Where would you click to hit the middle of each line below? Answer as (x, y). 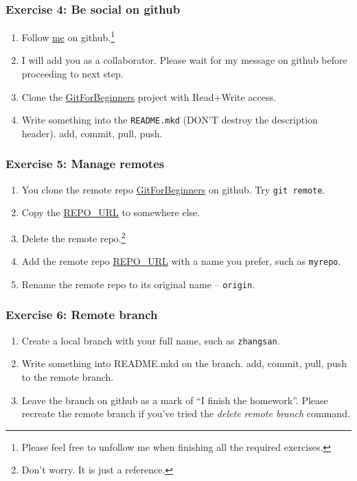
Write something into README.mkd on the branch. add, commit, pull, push (184, 363)
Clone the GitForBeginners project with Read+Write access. (149, 96)
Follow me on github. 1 (68, 36)
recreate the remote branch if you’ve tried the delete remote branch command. (186, 413)
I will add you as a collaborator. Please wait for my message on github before (184, 60)
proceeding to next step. (72, 74)
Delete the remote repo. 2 (73, 237)
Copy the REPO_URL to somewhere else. (111, 212)
